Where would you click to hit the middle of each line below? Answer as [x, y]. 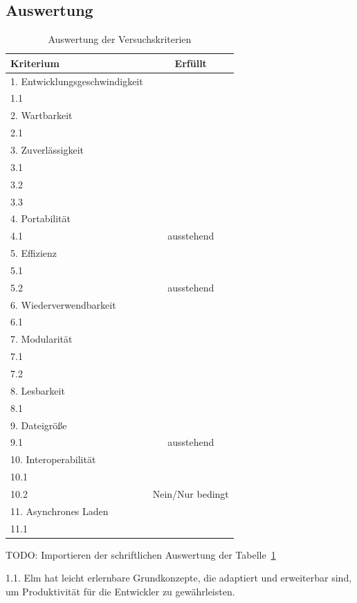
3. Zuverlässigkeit [47, 150]
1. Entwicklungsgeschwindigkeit [77, 81]
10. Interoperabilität [53, 459]
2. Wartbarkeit [42, 115]
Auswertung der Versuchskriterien [120, 39]
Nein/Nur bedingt [191, 493]
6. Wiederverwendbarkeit [63, 304]
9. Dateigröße [39, 425]
